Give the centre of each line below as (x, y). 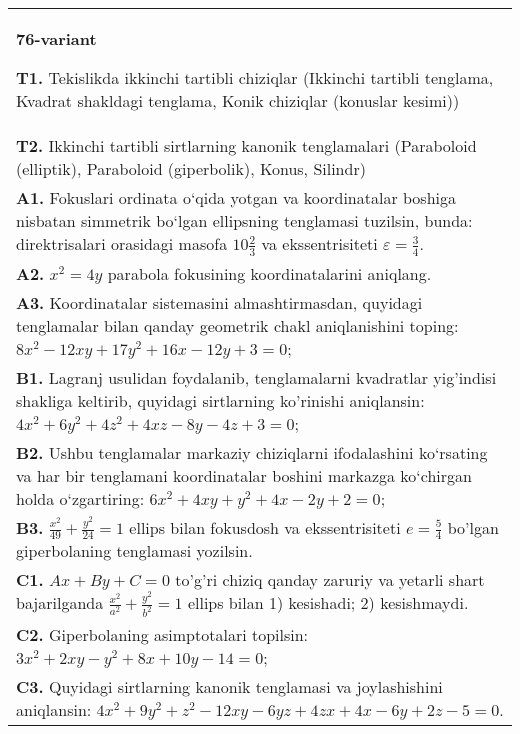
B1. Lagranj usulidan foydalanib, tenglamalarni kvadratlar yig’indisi (256, 377)
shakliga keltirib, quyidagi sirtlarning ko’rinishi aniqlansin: (220, 400)
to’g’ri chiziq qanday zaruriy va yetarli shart (330, 580)
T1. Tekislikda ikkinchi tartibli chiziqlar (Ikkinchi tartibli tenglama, (255, 77)
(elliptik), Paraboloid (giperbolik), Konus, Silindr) (191, 168)
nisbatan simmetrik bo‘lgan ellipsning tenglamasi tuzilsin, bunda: (244, 220)
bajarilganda (60, 603)
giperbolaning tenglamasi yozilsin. (134, 551)
